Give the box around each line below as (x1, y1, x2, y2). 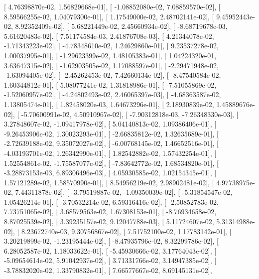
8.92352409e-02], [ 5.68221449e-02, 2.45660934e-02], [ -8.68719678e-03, (15, 21, 228, 31)
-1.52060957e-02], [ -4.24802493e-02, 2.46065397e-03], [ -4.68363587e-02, (4, 89, 221, 100)
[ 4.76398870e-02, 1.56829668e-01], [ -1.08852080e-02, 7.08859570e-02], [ (4, 1, 221, 11)
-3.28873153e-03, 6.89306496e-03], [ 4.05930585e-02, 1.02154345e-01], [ (4, 167, 217, 178)
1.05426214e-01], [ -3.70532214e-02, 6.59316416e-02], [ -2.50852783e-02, (4, 196, 219, 207)
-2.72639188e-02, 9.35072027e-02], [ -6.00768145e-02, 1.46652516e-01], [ (4, 138, 219, 148)
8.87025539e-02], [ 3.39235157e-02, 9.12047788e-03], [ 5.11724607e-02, (4, 216, 214, 227)
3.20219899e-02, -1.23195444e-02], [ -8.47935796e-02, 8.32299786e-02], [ (4, 236, 219, 246)
